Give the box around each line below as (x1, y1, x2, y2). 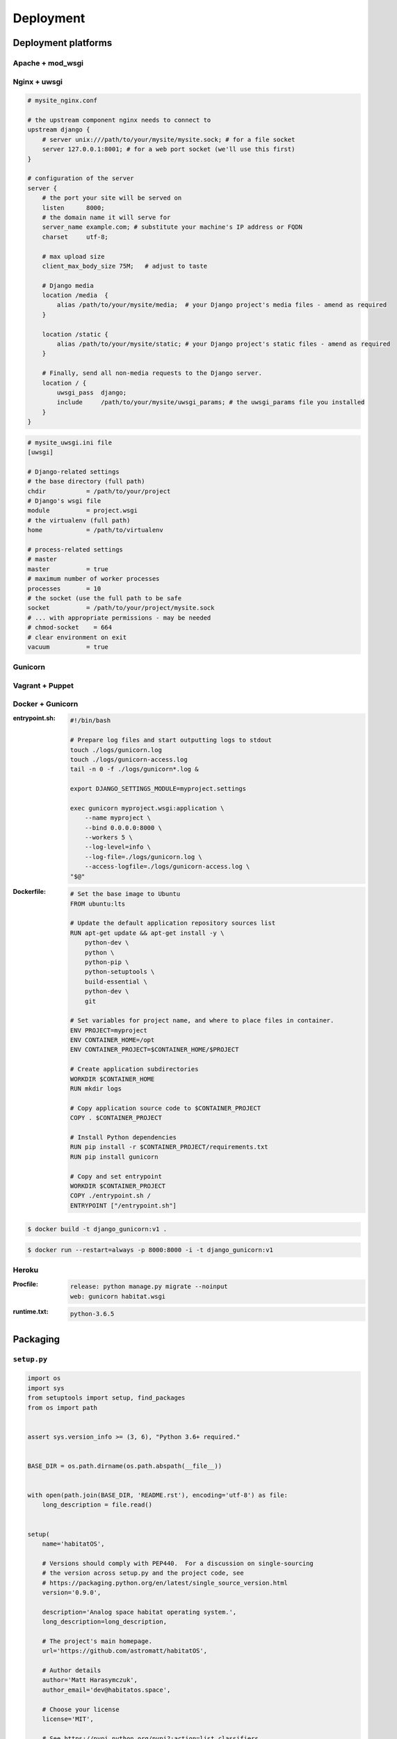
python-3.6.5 (70, 1310, 115, 1318)
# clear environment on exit (27, 633, 127, 641)
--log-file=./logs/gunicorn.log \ (84, 853, 203, 860)
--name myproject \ (84, 814, 152, 822)
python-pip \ (84, 958, 129, 966)
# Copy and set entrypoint (70, 1172, 163, 1180)
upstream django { (27, 126, 90, 134)
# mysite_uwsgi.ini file (27, 438, 113, 447)
